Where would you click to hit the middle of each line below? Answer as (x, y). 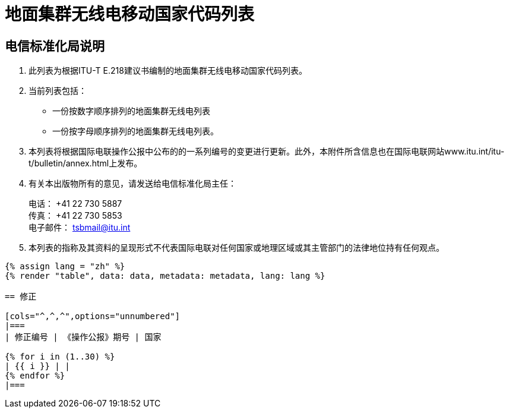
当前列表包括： (58, 91)
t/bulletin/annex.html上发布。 (86, 163)
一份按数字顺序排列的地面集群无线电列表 (131, 111)
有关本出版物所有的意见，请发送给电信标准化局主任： (132, 184)
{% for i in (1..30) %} (60, 357)
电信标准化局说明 (55, 46)
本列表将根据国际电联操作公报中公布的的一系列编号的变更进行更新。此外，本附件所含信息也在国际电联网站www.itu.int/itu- (267, 152)
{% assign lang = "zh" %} (65, 267)
